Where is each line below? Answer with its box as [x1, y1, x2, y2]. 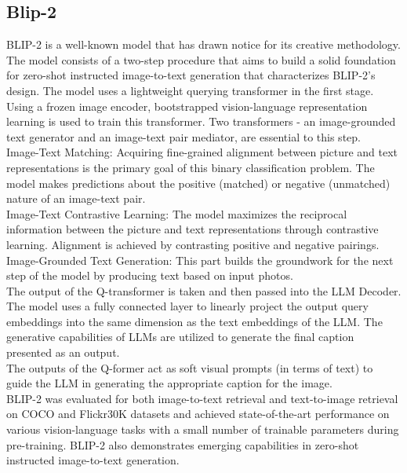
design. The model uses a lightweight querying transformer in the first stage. [6, 82, 374, 98]
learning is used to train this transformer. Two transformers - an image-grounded [6, 113, 396, 130]
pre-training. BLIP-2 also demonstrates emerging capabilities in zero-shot [6, 436, 359, 453]
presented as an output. [6, 344, 120, 361]
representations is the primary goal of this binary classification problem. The [6, 159, 375, 175]
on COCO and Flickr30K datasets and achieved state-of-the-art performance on [6, 405, 390, 422]
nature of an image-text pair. [6, 190, 146, 207]
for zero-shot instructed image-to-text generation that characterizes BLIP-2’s [6, 67, 376, 83]
